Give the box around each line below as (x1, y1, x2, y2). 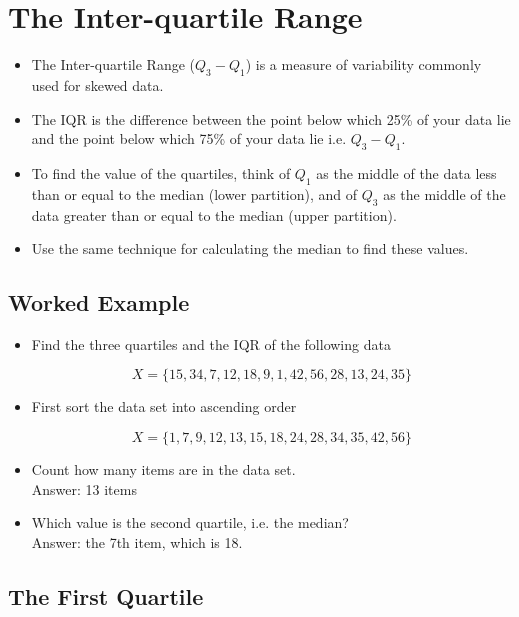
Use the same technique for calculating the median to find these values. (31, 238, 469, 259)
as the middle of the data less (316, 162, 497, 183)
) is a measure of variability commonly (245, 54, 482, 75)
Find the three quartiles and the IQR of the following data (31, 333, 391, 354)
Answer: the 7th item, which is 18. (31, 531, 243, 552)
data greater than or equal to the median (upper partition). (31, 204, 397, 225)
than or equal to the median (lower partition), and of (31, 183, 358, 204)
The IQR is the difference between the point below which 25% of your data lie (31, 108, 511, 129)
